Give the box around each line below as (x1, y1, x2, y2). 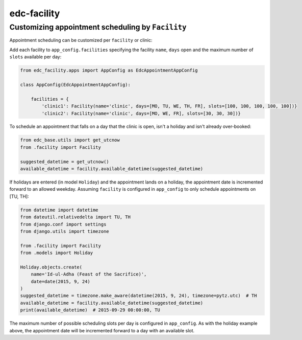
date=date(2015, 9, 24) (31, 279, 90, 284)
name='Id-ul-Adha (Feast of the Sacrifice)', (31, 271, 147, 277)
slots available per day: (9, 54, 62, 60)
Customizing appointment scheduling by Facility (9, 22, 187, 32)
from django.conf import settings (20, 221, 107, 227)
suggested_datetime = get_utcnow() (20, 158, 109, 165)
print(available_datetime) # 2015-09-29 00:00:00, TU (20, 307, 160, 313)
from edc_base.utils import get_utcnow (20, 137, 120, 143)
